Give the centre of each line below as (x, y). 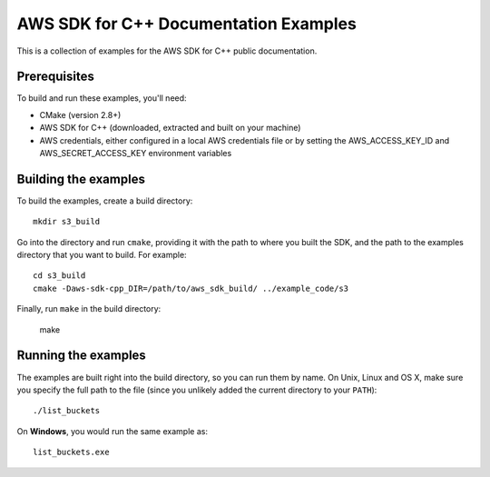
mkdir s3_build (67, 222)
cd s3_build (59, 276)
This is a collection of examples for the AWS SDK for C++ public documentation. (167, 51)
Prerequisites (55, 77)
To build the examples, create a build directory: (105, 201)
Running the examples (82, 356)
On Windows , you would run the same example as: (113, 431)
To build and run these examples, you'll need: (102, 98)
